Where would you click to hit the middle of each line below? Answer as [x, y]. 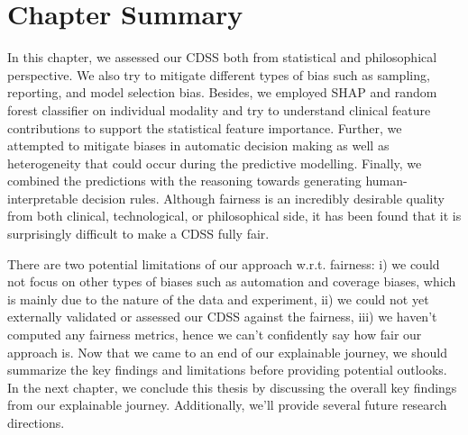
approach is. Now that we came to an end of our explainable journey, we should [227, 352]
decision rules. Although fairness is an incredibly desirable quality [263, 198]
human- [386, 181]
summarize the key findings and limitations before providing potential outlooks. [227, 370]
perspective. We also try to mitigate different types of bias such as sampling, [219, 74]
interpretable [43, 198]
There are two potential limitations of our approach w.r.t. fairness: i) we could [224, 263]
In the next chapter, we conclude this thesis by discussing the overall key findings [232, 387]
